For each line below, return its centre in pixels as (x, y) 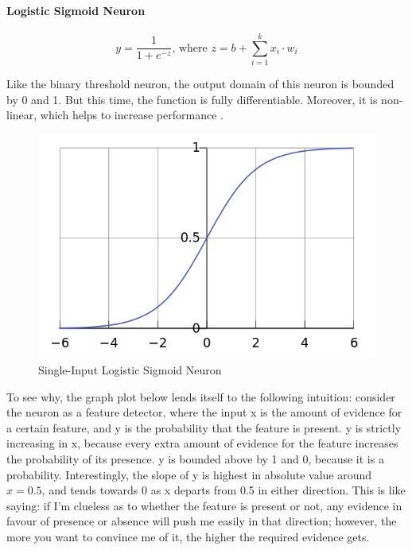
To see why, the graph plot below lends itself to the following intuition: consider (201, 396)
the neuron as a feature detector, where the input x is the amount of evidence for (204, 412)
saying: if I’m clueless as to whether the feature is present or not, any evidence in (204, 505)
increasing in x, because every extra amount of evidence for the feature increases (202, 443)
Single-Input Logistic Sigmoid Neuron (130, 369)
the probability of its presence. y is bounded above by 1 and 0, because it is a (195, 458)
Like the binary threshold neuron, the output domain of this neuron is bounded (200, 83)
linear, (22, 115)
